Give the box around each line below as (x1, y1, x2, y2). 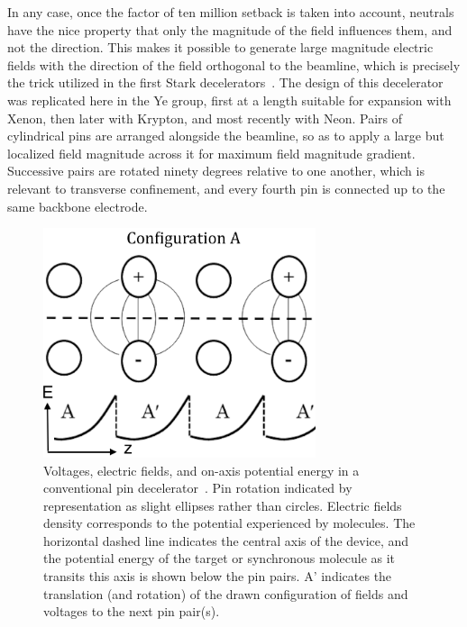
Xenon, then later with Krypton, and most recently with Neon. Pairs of (7, 108, 403, 127)
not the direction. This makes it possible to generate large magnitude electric (7, 38, 434, 57)
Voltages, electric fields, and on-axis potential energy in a (43, 460, 360, 479)
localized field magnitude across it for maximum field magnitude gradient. (7, 143, 416, 162)
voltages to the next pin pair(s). (43, 602, 220, 621)
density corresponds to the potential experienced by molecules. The (43, 513, 416, 532)
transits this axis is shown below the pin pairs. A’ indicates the (43, 567, 392, 586)
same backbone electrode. (7, 196, 148, 215)
